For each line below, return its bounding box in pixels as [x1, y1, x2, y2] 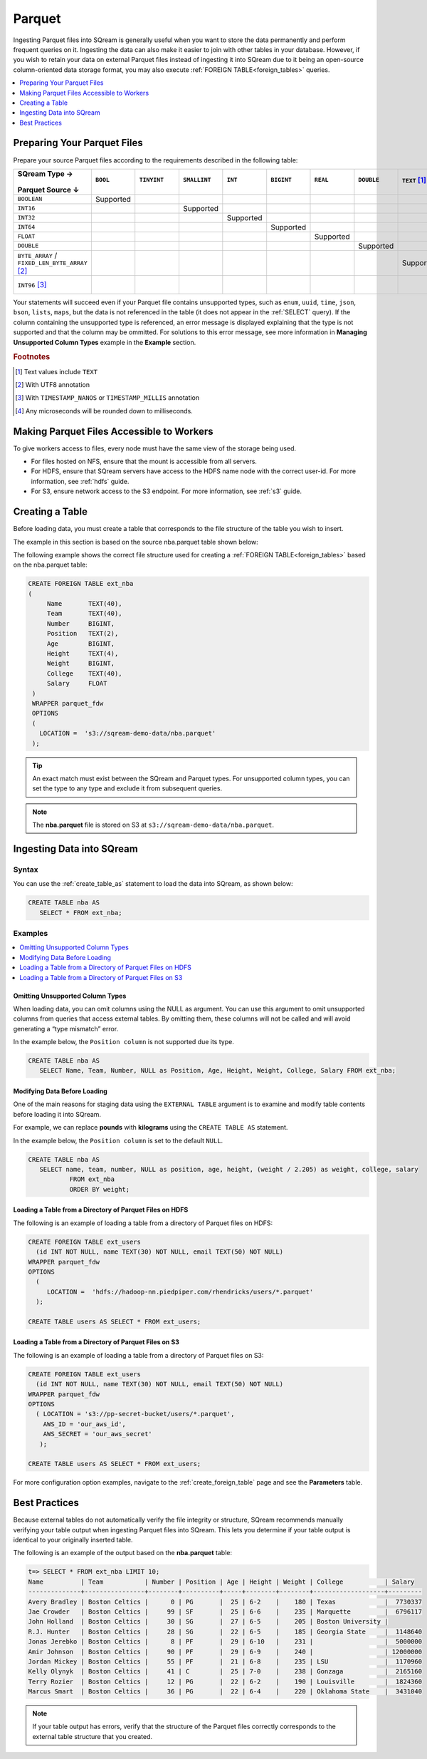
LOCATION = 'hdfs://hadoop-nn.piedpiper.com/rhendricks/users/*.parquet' [46, 1287, 314, 1296]
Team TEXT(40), [46, 609, 122, 618]
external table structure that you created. [32, 1732, 153, 1740]
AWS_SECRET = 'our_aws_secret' [43, 1430, 152, 1438]
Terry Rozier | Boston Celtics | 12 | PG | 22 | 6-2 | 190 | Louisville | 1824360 [28, 1677, 423, 1686]
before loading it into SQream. [13, 1110, 102, 1118]
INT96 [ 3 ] [17, 279, 47, 289]
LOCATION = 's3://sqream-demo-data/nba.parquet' [39, 729, 216, 738]
